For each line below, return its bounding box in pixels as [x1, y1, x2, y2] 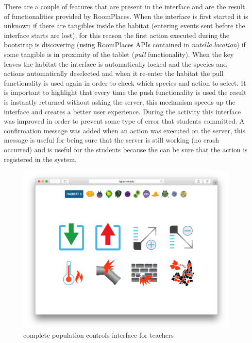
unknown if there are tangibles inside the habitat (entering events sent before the [4, 20, 245, 31]
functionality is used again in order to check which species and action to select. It [4, 77, 246, 88]
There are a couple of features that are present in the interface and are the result [4, 1, 245, 11]
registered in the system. [4, 154, 77, 164]
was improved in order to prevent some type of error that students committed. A [4, 116, 245, 126]
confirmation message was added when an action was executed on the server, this [4, 125, 246, 135]
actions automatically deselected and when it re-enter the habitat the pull [4, 68, 224, 78]
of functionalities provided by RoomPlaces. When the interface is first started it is [4, 11, 248, 21]
